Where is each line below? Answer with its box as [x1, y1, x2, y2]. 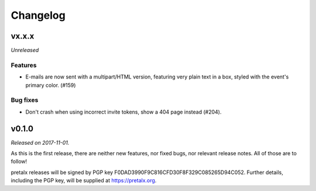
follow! [11, 158, 28, 165]
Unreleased [11, 47, 39, 54]
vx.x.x [11, 31, 35, 41]
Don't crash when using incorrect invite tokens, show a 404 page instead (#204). [25, 108, 222, 115]
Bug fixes [11, 96, 39, 104]
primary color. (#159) [25, 81, 76, 88]
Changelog [11, 9, 66, 22]
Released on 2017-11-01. [11, 139, 70, 146]
